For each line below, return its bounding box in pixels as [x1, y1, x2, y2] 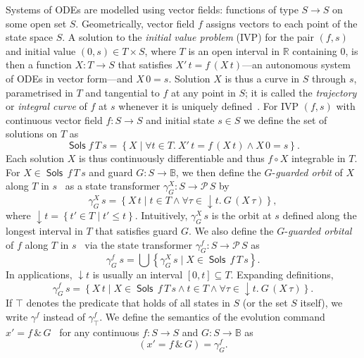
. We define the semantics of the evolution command [99, 309, 325, 323]
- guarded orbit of [272, 164, 343, 179]
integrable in [291, 150, 346, 165]
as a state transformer [65, 178, 161, 193]
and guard [89, 164, 133, 179]
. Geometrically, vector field [75, 16, 195, 30]
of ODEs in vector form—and [6, 70, 133, 85]
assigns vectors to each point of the [206, 16, 358, 30]
